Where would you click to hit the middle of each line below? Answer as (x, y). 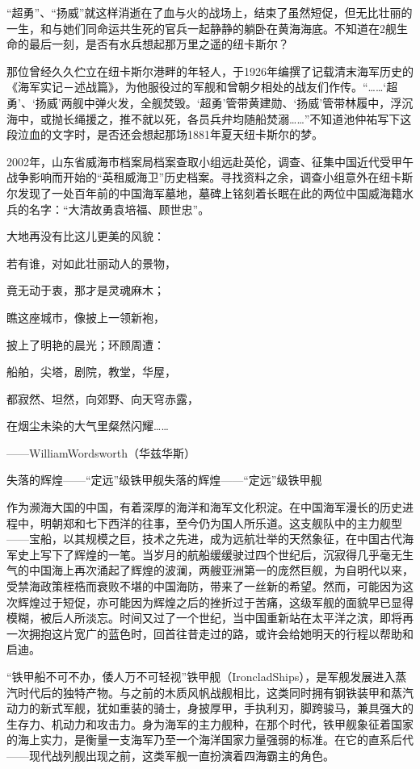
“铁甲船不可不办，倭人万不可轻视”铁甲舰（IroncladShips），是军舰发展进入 (201, 676)
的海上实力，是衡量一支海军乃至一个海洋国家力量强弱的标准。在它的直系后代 (210, 740)
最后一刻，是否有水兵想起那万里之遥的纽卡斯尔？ (159, 44)
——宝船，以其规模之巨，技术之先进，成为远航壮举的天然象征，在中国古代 (204, 539)
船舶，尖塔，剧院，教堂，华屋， (91, 372)
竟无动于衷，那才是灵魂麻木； (86, 290)
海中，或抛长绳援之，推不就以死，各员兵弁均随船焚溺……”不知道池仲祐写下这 (209, 118)
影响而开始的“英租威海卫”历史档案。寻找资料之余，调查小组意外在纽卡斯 (221, 177)
